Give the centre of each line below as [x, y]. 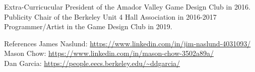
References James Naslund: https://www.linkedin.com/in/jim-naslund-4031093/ [127, 43]
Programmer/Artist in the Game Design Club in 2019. [88, 26]
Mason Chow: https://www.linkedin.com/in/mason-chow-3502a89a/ [109, 53]
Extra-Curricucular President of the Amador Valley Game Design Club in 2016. [127, 7]
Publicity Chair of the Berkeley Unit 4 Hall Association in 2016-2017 [110, 16]
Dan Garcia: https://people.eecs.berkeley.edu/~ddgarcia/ [92, 63]
